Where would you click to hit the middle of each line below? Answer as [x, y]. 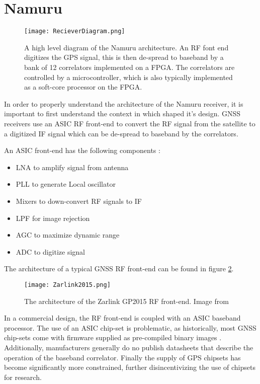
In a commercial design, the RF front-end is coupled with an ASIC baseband [122, 318]
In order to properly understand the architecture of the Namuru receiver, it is [124, 103]
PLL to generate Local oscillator [66, 184]
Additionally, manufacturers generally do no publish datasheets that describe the [129, 347]
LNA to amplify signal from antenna [72, 167]
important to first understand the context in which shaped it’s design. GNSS [122, 113]
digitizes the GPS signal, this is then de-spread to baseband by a [124, 57]
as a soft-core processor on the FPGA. [83, 87]
